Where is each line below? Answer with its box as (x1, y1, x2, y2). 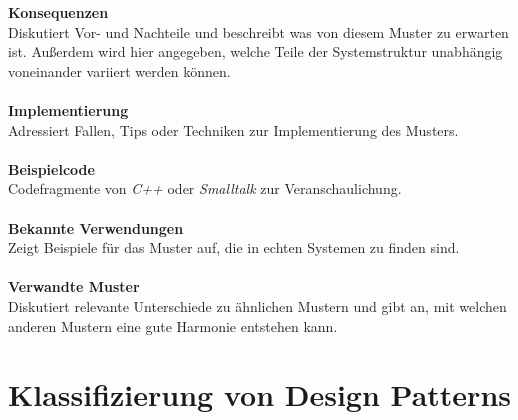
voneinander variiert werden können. (8, 60, 231, 81)
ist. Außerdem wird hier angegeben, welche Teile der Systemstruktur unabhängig (8, 41, 503, 62)
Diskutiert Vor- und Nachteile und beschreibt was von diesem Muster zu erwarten (8, 21, 509, 42)
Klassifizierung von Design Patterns (8, 374, 511, 415)
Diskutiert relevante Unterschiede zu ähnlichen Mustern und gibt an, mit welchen (8, 295, 507, 316)
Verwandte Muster (8, 276, 140, 297)
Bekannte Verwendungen (8, 217, 184, 238)
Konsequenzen (8, 2, 109, 22)
